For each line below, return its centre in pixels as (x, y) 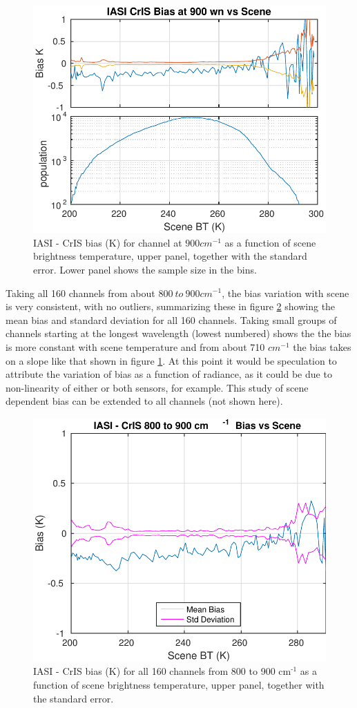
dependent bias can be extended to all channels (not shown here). (144, 401)
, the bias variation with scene (286, 293)
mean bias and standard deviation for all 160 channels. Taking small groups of (171, 319)
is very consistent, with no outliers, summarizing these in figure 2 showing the (171, 306)
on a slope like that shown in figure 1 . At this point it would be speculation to (171, 360)
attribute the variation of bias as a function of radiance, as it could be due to (169, 374)
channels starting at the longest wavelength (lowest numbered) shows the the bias (178, 333)
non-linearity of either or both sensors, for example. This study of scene (157, 387)
